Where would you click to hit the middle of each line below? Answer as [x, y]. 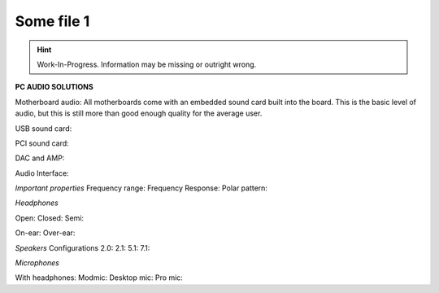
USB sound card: [43, 128]
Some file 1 [52, 21]
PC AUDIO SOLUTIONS [54, 87]
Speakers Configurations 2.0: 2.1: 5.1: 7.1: [83, 247]
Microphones [37, 263]
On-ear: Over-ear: [45, 233]
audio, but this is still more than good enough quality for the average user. [139, 113]
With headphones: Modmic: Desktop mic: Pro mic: [99, 278]
